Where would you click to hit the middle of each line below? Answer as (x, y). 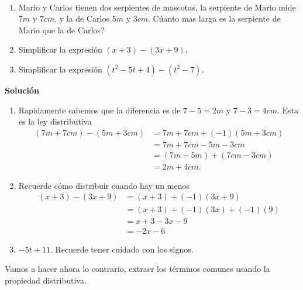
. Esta (287, 110)
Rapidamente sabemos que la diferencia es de (99, 110)
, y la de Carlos (82, 18)
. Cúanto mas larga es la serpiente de (214, 18)
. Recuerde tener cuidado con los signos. (122, 249)
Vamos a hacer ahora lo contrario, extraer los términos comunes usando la (137, 269)
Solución (22, 90)
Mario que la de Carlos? (61, 30)
